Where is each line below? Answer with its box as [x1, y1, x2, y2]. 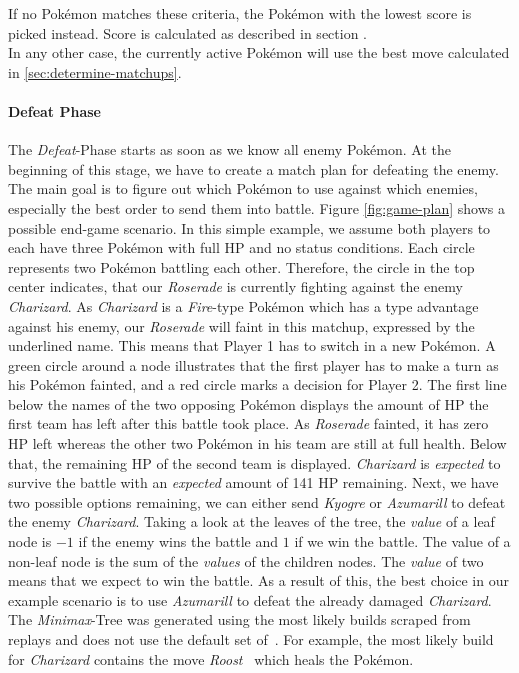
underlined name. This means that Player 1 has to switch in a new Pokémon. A [8, 335, 496, 356]
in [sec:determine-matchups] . [8, 61, 182, 82]
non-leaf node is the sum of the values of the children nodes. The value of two [8, 550, 484, 571]
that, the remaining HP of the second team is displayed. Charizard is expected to [8, 452, 501, 473]
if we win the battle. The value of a [294, 531, 511, 552]
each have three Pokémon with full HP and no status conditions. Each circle [8, 237, 475, 258]
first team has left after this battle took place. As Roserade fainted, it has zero [8, 413, 489, 434]
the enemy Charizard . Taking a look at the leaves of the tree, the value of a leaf [8, 511, 495, 532]
